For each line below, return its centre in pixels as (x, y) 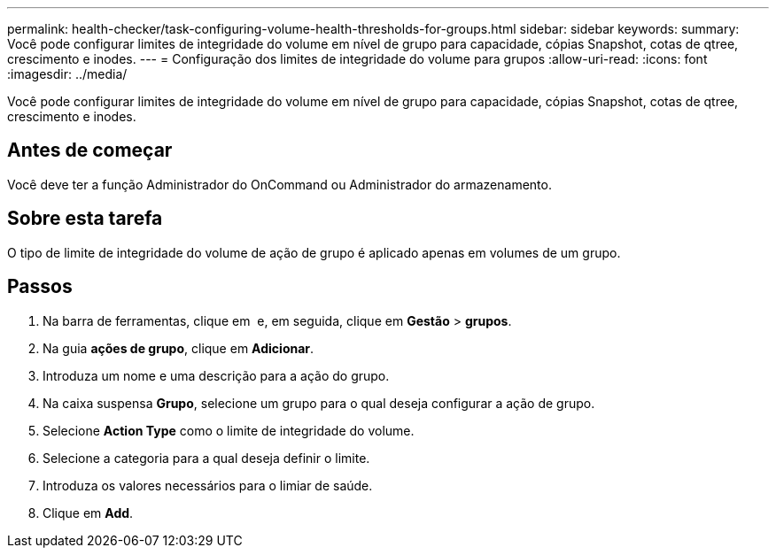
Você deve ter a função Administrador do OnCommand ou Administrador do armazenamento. (279, 184)
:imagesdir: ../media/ (67, 74)
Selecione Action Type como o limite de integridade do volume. (229, 430)
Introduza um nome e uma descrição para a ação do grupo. (216, 375)
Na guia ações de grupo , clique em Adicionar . (178, 348)
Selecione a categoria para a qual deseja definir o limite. (206, 458)
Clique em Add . (88, 513)
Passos (40, 287)
